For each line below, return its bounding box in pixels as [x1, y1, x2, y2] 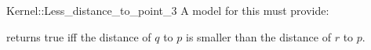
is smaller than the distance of [186, 28, 331, 45]
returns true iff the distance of [6, 28, 151, 45]
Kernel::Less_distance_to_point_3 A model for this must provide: [6, 2, 329, 18]
